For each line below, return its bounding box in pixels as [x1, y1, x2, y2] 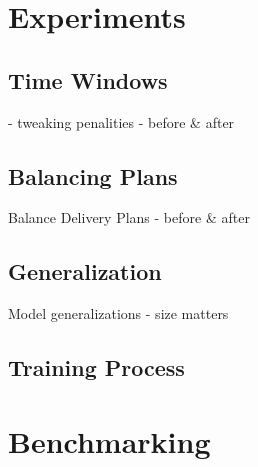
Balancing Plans [8, 160, 178, 191]
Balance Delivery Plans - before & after [8, 207, 250, 228]
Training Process [8, 352, 185, 383]
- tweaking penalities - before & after [8, 111, 235, 132]
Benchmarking [8, 420, 211, 461]
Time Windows [8, 64, 168, 95]
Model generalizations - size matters [8, 303, 229, 324]
